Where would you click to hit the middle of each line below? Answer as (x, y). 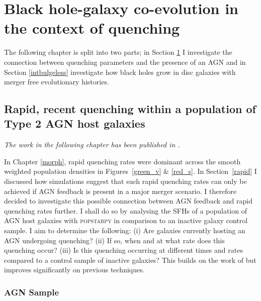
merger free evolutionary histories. (57, 82)
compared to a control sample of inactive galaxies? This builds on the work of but (130, 260)
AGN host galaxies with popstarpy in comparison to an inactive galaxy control (126, 220)
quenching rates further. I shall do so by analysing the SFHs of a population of (125, 210)
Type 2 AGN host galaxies (75, 123)
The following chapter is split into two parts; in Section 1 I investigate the (118, 52)
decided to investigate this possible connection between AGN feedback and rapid (128, 201)
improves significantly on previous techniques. (74, 270)
